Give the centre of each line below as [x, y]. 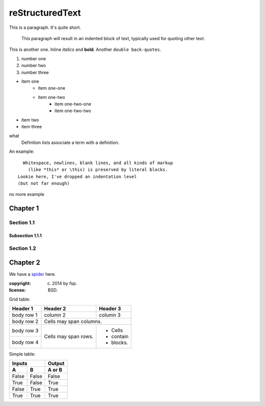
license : [17, 290]
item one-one [52, 88]
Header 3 [110, 309]
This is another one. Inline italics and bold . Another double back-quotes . [85, 49]
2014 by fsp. [65, 283]
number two [34, 66]
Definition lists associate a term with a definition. [70, 143]
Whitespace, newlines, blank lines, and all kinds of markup [98, 163]
